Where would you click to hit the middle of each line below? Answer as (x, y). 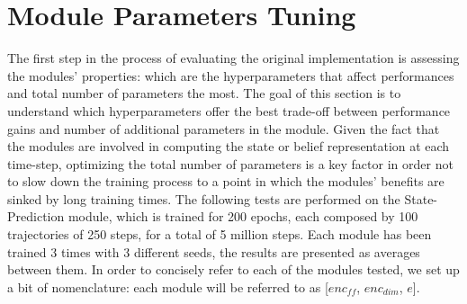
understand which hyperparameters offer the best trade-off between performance (229, 110)
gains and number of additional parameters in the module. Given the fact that (224, 128)
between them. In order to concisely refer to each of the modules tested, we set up (233, 269)
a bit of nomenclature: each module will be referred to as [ (168, 286)
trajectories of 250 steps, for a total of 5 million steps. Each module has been (220, 234)
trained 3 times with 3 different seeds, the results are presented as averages (214, 251)
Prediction (36, 216)
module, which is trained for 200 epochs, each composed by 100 (243, 216)
